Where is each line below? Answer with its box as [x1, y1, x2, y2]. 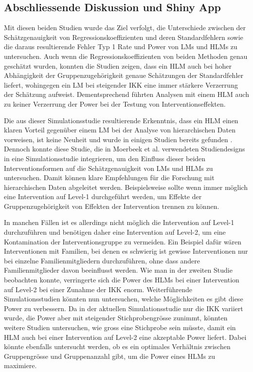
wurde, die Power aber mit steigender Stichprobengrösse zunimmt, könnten [4, 313, 228, 323]
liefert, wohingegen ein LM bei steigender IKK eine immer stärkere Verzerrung [4, 79, 238, 90]
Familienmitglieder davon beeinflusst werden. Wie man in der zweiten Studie [4, 265, 233, 275]
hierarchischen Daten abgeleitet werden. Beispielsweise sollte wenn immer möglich [4, 182, 248, 192]
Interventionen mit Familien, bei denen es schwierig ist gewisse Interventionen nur [4, 246, 248, 256]
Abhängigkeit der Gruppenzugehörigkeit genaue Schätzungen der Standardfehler [4, 70, 243, 80]
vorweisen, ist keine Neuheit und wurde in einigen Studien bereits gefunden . [4, 134, 233, 144]
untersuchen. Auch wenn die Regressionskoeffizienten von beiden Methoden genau [4, 51, 248, 61]
